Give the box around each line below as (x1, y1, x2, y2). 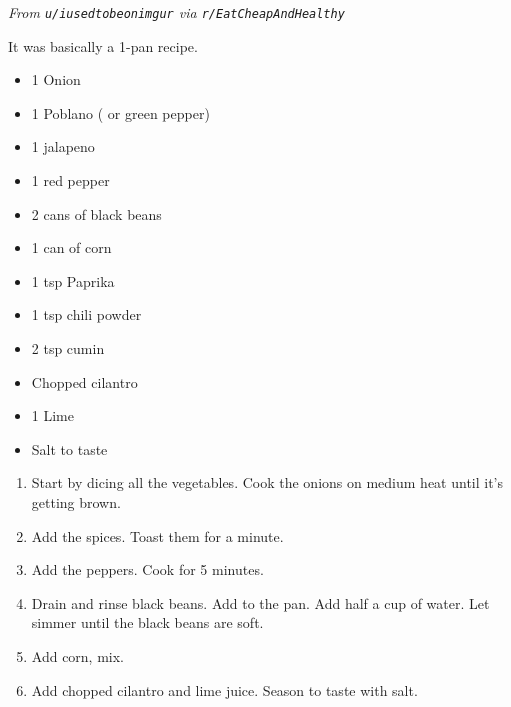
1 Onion (31, 69, 81, 90)
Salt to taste (31, 438, 108, 459)
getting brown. (31, 491, 121, 512)
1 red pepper (31, 170, 110, 191)
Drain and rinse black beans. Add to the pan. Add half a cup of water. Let (31, 592, 490, 613)
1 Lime (31, 405, 74, 426)
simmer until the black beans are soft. (31, 612, 264, 633)
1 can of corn (31, 237, 112, 258)
